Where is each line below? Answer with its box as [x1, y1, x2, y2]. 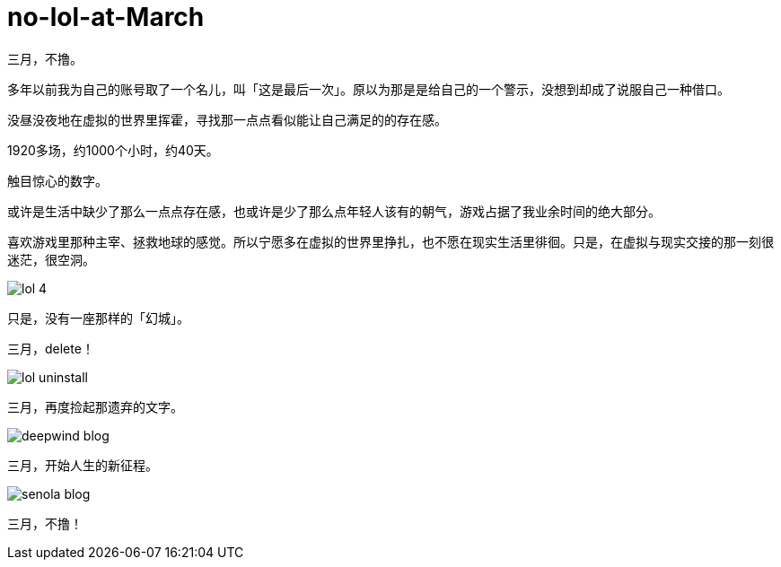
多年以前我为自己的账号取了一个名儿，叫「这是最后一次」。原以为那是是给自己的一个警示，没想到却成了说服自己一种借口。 [7, 81, 730, 97]
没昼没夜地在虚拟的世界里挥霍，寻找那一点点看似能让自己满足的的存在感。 [7, 111, 447, 127]
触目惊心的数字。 [7, 172, 108, 188]
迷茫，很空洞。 [7, 251, 95, 267]
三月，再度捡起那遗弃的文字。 [7, 398, 183, 414]
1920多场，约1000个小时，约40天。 [7, 142, 219, 158]
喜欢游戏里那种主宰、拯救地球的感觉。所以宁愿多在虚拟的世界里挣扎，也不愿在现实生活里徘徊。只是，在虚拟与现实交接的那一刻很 [7, 233, 774, 249]
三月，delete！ [7, 340, 94, 356]
